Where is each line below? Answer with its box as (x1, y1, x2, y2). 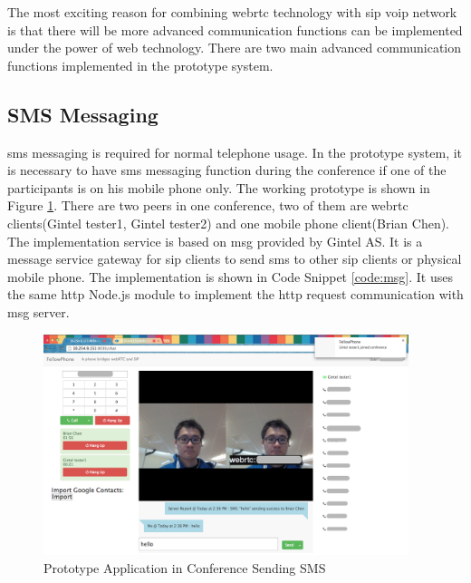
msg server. (7, 302, 70, 321)
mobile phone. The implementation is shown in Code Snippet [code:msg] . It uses (7, 267, 453, 286)
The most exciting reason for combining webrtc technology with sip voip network (7, 3, 457, 21)
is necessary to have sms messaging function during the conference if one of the (7, 160, 447, 180)
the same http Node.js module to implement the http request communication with (7, 285, 464, 304)
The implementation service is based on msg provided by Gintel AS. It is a (7, 231, 423, 250)
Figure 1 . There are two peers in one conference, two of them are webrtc (7, 196, 409, 215)
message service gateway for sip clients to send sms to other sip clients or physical (7, 249, 462, 268)
